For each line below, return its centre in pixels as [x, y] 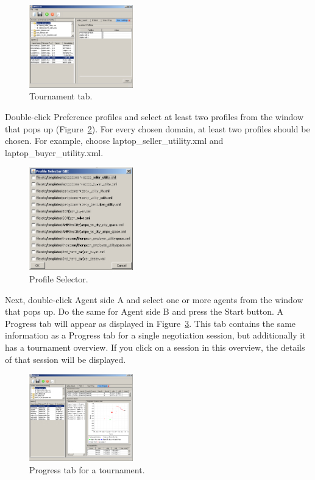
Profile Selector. [59, 279]
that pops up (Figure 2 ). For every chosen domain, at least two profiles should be [157, 128]
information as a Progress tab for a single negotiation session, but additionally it [155, 335]
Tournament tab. [61, 96]
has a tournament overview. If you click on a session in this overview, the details [155, 347]
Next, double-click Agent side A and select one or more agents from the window [154, 299]
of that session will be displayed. [65, 359]
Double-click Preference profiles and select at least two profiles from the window [154, 116]
